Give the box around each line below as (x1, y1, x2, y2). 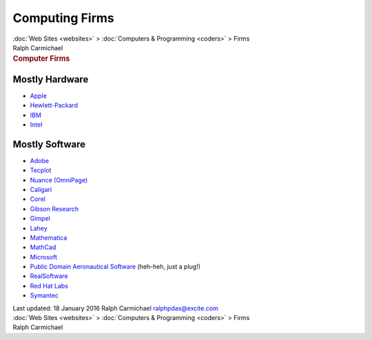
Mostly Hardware (12, 73, 89, 85)
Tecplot (30, 166, 52, 175)
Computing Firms (12, 10, 114, 25)
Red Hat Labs (30, 281, 68, 290)
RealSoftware (30, 272, 68, 280)
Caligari (30, 185, 52, 193)
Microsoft (30, 253, 58, 261)
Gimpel (30, 214, 51, 223)
